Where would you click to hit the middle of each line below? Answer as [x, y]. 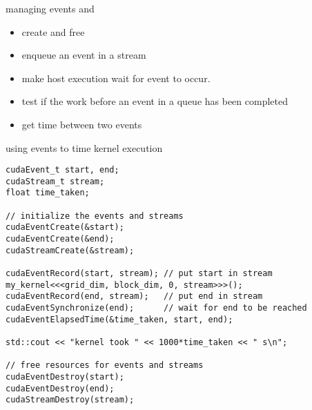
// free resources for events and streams [105, 365]
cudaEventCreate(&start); [65, 227]
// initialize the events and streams [95, 216]
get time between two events [82, 124]
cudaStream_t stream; [55, 181]
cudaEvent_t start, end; [62, 170]
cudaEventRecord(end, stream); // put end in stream [134, 296]
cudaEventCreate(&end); [60, 239]
